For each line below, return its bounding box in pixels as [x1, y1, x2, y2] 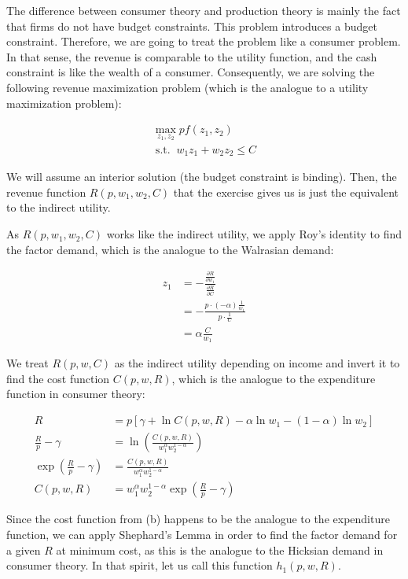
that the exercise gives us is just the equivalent [173, 183, 399, 200]
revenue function [6, 183, 86, 200]
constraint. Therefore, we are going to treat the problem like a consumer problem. [6, 33, 401, 50]
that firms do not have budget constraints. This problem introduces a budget [6, 17, 377, 34]
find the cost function [6, 370, 110, 386]
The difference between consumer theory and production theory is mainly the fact [6, 2, 401, 18]
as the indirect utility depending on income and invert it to [114, 355, 400, 371]
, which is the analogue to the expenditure [171, 370, 376, 386]
